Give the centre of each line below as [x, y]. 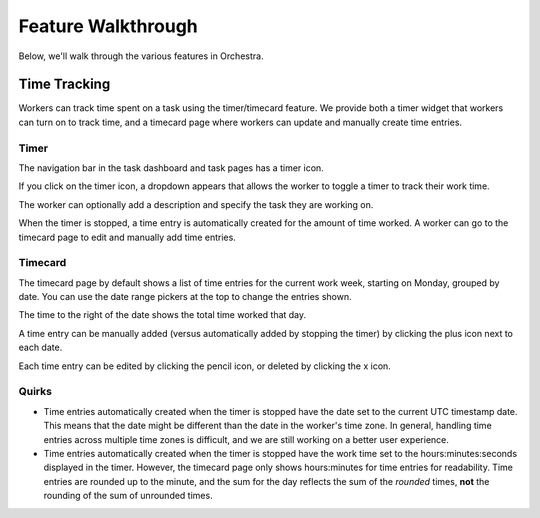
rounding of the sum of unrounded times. [128, 496]
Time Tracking [64, 84]
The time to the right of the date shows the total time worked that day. [162, 315]
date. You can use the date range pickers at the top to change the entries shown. [185, 297]
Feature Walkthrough [108, 26]
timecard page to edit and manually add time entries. [127, 237]
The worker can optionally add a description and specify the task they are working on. [196, 204]
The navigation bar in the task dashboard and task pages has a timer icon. [171, 167]
